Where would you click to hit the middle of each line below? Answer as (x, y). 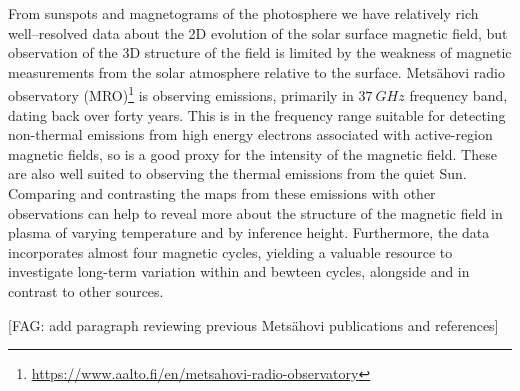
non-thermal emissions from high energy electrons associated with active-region (250, 134)
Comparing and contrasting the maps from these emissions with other (222, 193)
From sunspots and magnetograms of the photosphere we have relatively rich (243, 13)
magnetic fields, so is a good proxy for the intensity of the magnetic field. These (252, 153)
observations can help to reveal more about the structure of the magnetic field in (255, 212)
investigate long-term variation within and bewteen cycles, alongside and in (239, 271)
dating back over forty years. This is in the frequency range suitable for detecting (257, 114)
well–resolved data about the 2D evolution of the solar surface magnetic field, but (258, 32)
